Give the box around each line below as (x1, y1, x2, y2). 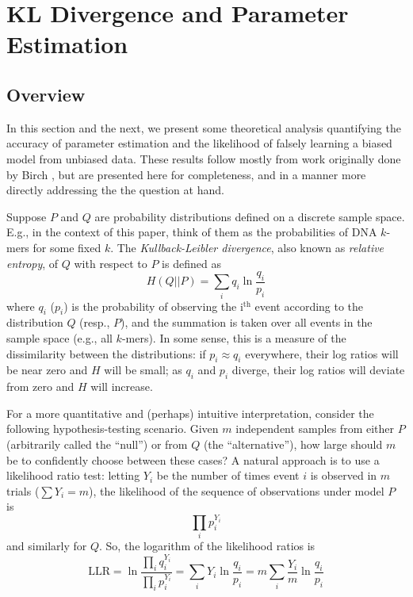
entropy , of (6, 254, 59, 271)
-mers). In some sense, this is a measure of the (121, 330, 346, 346)
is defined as (162, 254, 221, 271)
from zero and (6, 378, 75, 395)
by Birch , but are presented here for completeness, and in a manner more (6, 166, 366, 182)
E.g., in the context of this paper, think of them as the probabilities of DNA (6, 224, 377, 240)
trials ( (6, 482, 40, 499)
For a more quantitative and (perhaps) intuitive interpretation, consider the (6, 404, 374, 421)
